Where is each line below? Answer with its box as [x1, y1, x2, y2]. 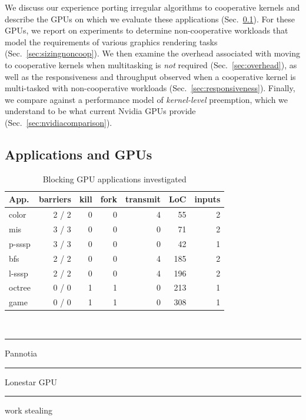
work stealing [5, 404, 53, 416]
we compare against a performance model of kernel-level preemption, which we [5, 93, 288, 105]
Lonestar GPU [5, 375, 57, 388]
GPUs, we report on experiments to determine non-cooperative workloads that [5, 24, 288, 36]
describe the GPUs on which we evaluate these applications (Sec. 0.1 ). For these [5, 12, 295, 25]
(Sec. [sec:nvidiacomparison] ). [5, 116, 112, 128]
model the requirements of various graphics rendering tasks [5, 35, 218, 48]
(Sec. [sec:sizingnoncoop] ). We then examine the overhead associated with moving [5, 47, 301, 59]
